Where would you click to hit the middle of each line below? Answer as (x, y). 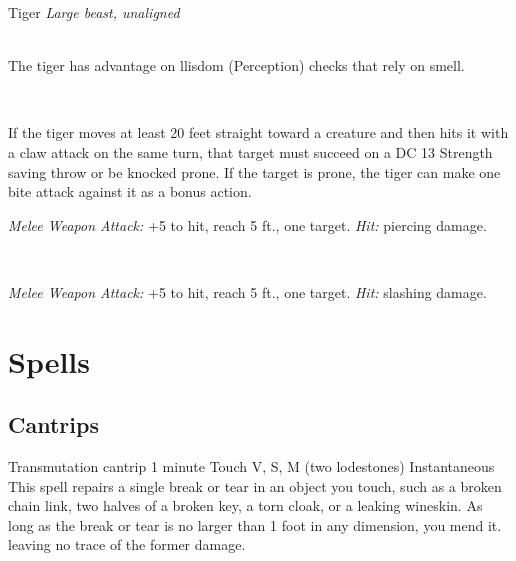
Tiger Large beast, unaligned (94, 12)
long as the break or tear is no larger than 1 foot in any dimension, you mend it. (255, 524)
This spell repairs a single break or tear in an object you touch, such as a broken (255, 485)
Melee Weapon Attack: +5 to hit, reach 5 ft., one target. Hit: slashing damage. (247, 291)
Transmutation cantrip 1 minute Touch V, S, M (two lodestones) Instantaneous (251, 466)
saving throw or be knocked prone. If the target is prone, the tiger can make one (254, 171)
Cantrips (53, 424)
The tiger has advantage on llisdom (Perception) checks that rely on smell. (236, 65)
